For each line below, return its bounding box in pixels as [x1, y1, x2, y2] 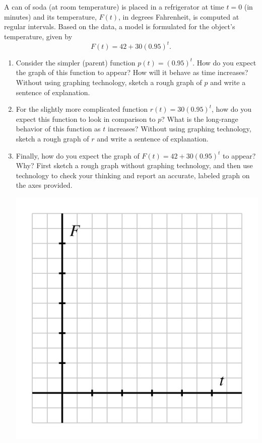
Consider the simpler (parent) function [16, 57, 136, 67]
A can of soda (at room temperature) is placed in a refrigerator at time [4, 2, 224, 12]
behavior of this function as [16, 123, 101, 134]
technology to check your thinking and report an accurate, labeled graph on [16, 170, 250, 180]
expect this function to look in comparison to [16, 113, 156, 124]
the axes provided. [16, 180, 73, 190]
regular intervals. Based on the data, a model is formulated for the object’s [4, 21, 235, 32]
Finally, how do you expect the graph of [16, 150, 140, 161]
